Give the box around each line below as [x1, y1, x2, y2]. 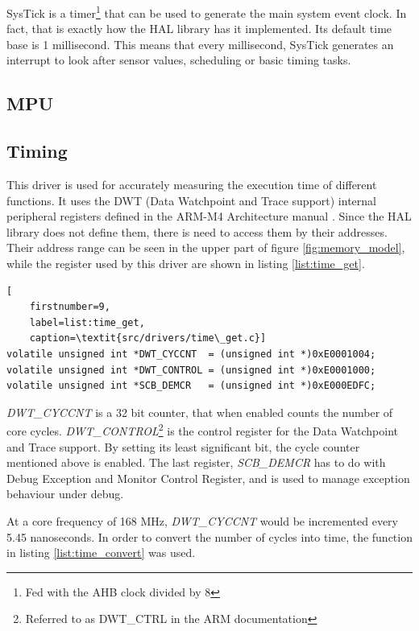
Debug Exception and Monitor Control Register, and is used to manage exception [6, 469, 410, 486]
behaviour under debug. [6, 485, 124, 502]
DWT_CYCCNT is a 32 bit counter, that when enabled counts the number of [6, 403, 393, 420]
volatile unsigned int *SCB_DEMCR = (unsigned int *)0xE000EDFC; [6, 380, 376, 392]
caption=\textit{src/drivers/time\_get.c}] [29, 332, 267, 344]
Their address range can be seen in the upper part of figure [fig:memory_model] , [6, 239, 405, 256]
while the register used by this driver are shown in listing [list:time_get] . [6, 254, 365, 271]
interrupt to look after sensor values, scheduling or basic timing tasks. [6, 52, 351, 68]
